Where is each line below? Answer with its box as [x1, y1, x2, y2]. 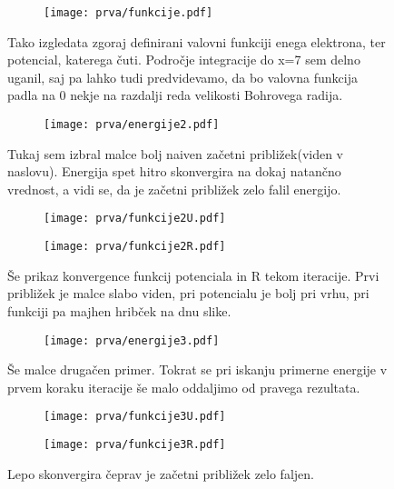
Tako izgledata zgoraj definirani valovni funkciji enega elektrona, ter [7, 32, 386, 51]
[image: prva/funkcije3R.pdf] [44, 438, 226, 452]
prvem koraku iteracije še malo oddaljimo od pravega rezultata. [7, 377, 360, 396]
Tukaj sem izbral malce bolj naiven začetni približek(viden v [7, 144, 344, 163]
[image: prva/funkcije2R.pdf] [44, 240, 226, 254]
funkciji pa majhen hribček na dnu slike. [7, 301, 231, 320]
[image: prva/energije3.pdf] [44, 334, 220, 347]
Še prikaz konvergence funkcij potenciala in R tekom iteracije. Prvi [7, 265, 379, 284]
